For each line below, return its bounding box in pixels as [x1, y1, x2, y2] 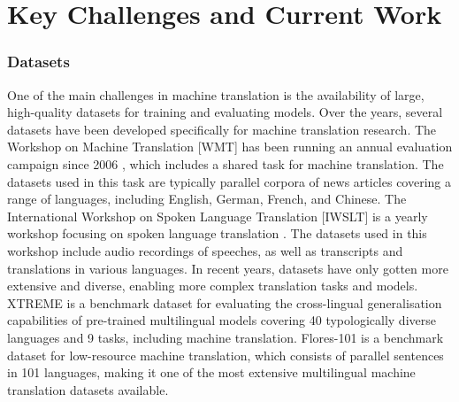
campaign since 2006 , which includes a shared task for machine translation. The [7, 154, 444, 173]
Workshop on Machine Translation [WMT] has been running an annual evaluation [7, 137, 453, 156]
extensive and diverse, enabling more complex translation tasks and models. [7, 276, 418, 295]
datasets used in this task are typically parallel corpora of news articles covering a [7, 172, 452, 190]
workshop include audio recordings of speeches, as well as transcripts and [7, 241, 403, 259]
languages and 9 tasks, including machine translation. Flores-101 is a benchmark [7, 328, 444, 346]
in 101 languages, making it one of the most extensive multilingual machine [7, 363, 416, 382]
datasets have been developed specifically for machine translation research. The [7, 120, 437, 138]
